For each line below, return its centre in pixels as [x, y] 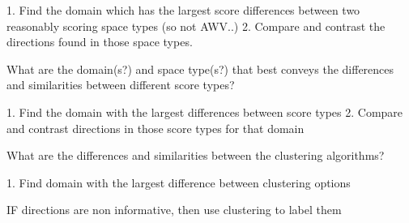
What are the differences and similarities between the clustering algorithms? [196, 155]
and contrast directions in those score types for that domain [156, 128]
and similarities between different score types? [121, 85]
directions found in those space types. [100, 42]
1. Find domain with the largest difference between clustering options [179, 182]
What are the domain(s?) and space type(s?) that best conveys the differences [200, 69]
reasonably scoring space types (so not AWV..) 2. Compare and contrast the [196, 26]
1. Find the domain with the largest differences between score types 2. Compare [205, 111]
